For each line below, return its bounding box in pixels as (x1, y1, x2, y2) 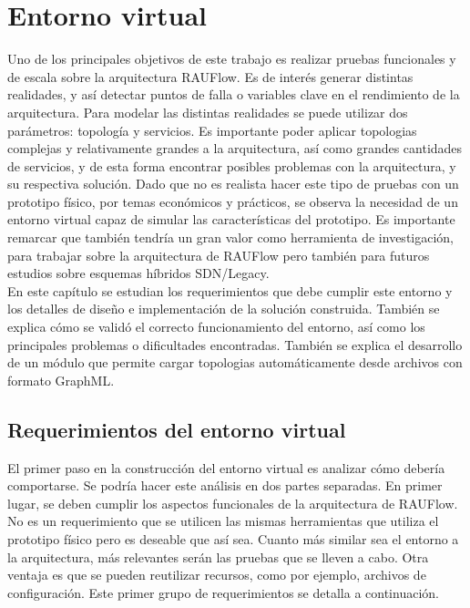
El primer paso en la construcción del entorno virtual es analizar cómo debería (7, 458, 445, 477)
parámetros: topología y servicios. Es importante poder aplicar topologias (7, 120, 417, 139)
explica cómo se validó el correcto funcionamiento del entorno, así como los (7, 317, 425, 336)
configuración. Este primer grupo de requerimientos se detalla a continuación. (7, 582, 439, 602)
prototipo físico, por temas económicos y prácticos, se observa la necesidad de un (7, 191, 458, 211)
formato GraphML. (7, 370, 115, 389)
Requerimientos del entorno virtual (7, 415, 346, 443)
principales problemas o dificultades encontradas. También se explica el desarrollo (7, 335, 463, 354)
